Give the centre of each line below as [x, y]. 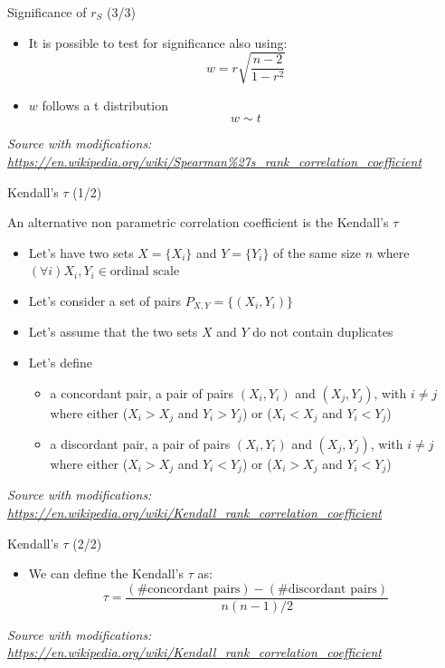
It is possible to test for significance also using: [158, 42]
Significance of [47, 12]
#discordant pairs [327, 589]
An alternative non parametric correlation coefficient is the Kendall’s [198, 222]
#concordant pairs [189, 589]
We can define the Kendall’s [106, 573]
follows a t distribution [105, 105]
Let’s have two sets [81, 252]
